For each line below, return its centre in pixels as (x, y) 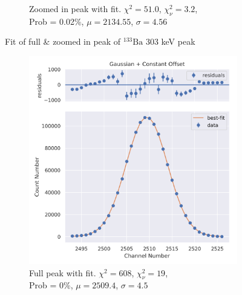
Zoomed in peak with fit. (75, 8)
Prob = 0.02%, (57, 21)
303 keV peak (170, 41)
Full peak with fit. (63, 272)
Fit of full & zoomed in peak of (63, 41)
